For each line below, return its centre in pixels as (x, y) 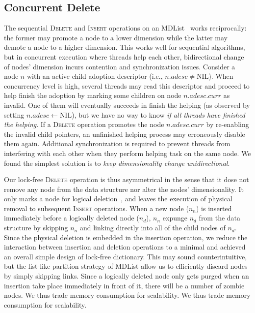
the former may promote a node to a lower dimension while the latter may (116, 37)
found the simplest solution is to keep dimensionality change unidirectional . (117, 163)
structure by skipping (36, 228)
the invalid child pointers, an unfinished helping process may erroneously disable (125, 134)
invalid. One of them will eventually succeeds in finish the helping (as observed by (127, 105)
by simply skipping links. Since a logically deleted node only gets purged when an (127, 276)
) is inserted (214, 208)
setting (14, 114)
